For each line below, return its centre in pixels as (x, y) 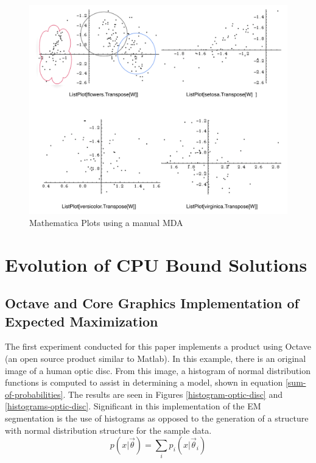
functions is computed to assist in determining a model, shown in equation (144, 382)
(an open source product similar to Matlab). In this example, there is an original (156, 358)
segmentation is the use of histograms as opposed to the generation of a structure (157, 418)
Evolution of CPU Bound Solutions (156, 264)
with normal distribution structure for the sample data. (108, 430)
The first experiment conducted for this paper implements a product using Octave (158, 346)
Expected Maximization (82, 321)
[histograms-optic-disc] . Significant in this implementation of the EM (133, 406)
